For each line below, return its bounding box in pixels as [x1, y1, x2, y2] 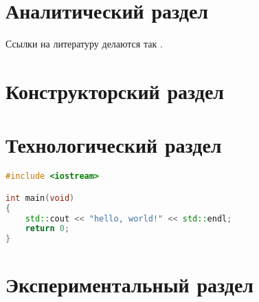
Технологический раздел [5, 131, 222, 159]
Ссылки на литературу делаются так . [5, 36, 163, 51]
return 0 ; [25, 224, 70, 234]
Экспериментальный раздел [5, 270, 254, 299]
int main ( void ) [5, 193, 75, 203]
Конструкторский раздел [5, 76, 225, 105]
